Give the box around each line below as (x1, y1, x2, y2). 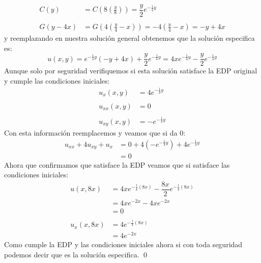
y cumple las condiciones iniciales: (4, 75, 110, 86)
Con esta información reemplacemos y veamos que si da (4, 127, 178, 138)
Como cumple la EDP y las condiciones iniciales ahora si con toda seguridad (4, 239, 243, 250)
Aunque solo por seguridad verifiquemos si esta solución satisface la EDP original (4, 65, 257, 76)
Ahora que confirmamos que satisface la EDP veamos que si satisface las (4, 159, 230, 170)
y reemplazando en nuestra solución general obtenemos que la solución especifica (4, 33, 255, 43)
